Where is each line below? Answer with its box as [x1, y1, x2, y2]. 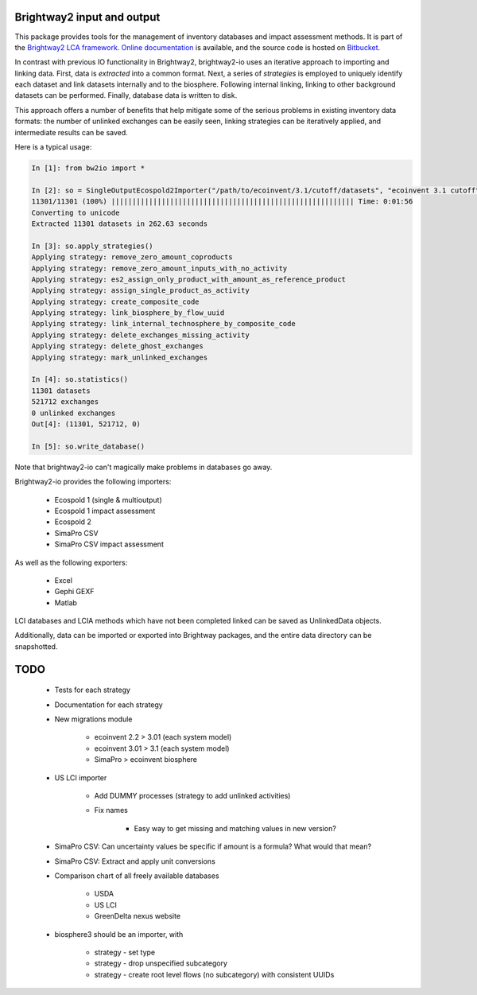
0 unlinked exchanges [31, 408, 116, 418]
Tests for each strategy [54, 685, 131, 695]
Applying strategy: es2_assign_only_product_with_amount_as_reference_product [31, 274, 346, 284]
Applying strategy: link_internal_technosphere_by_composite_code [31, 319, 296, 328]
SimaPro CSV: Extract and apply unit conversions [54, 856, 216, 866]
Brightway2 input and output [14, 10, 161, 24]
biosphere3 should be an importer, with [54, 929, 184, 939]
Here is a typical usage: [14, 142, 92, 152]
